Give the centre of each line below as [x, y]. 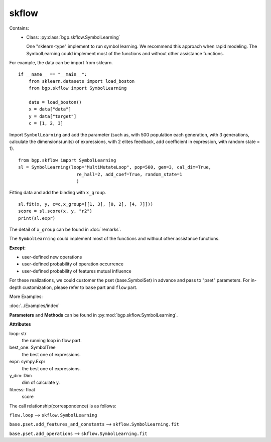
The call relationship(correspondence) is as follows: [63, 406]
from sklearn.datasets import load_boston [82, 81]
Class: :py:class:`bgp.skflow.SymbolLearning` [73, 37]
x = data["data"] [50, 109]
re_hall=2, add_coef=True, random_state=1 [129, 174]
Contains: [19, 28]
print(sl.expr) [37, 218]
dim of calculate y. [41, 383]
